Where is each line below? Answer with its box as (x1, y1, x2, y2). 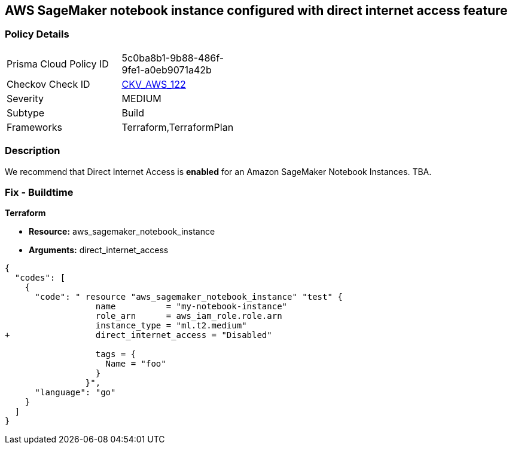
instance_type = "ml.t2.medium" (95, 321, 247, 331)
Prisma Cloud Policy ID (7, 57, 109, 70)
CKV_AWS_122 (121, 78, 186, 90)
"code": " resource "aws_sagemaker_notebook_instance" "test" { (35, 292, 343, 302)
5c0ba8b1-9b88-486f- (121, 51, 224, 64)
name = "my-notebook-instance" (95, 302, 288, 312)
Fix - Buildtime (5, 186, 74, 198)
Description (5, 144, 60, 157)
